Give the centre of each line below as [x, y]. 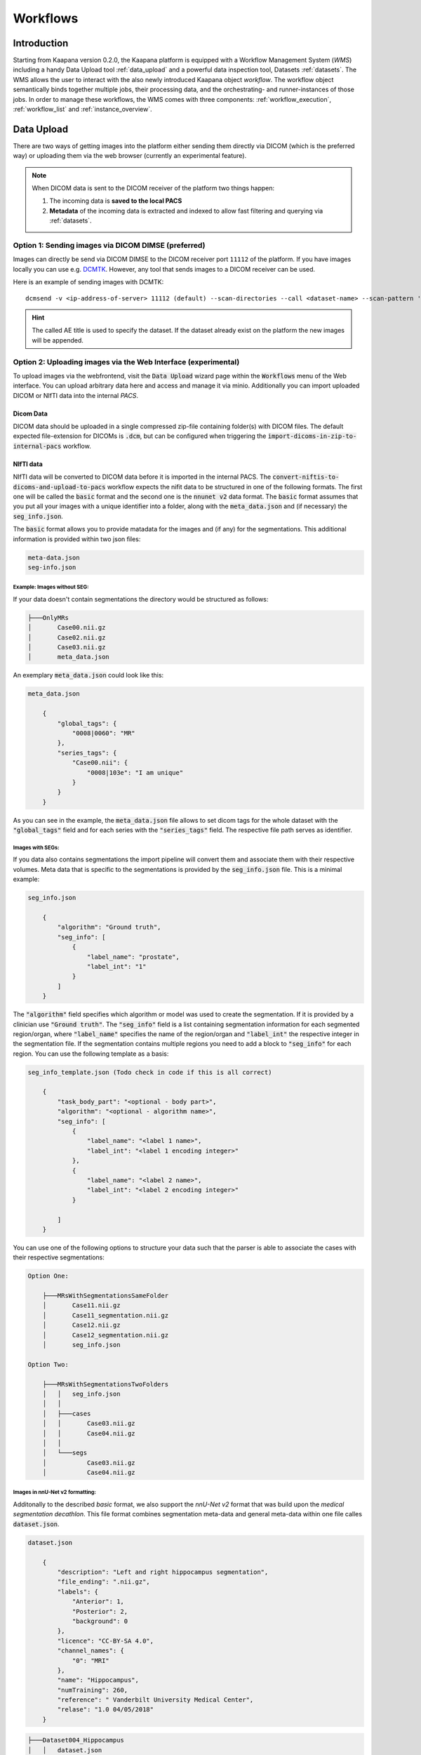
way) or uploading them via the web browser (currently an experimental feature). [130, 156]
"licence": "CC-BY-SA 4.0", [106, 1641]
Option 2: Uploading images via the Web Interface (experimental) [126, 362]
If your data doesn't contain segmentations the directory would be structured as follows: [141, 599]
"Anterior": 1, [98, 1602]
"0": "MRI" [91, 1661]
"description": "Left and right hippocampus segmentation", [163, 1572]
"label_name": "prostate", [133, 957]
